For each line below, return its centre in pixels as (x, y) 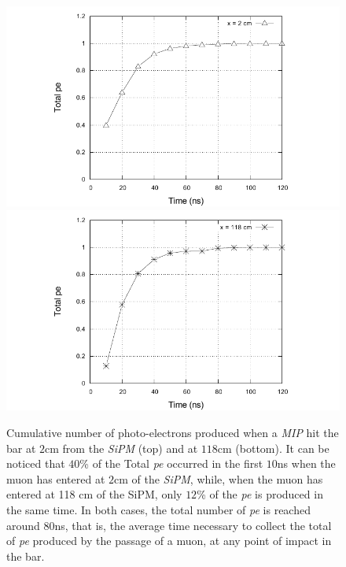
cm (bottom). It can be (273, 448)
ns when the (306, 463)
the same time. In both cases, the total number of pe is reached (158, 509)
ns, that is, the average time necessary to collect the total (193, 525)
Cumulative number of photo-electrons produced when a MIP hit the (173, 432)
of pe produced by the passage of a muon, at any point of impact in (169, 541)
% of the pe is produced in (260, 494)
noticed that (36, 463)
